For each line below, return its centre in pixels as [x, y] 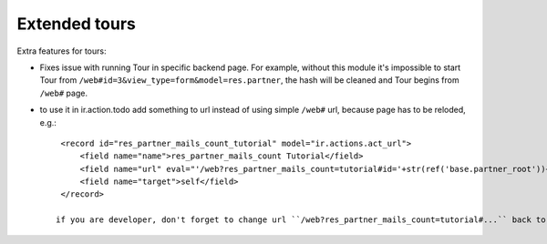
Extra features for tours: [62, 51]
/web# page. [64, 93]
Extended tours [77, 24]
